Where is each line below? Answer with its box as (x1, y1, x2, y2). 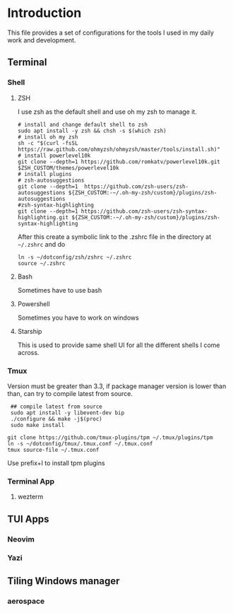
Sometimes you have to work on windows (17, 313, 139, 322)
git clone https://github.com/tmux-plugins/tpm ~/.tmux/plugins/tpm (7, 433, 213, 441)
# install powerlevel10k (17, 152, 91, 159)
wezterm (17, 493, 44, 501)
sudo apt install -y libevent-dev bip (10, 409, 125, 416)
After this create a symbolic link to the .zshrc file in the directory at (17, 232, 212, 241)
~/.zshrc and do (17, 240, 66, 248)
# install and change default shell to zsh (17, 121, 148, 128)
